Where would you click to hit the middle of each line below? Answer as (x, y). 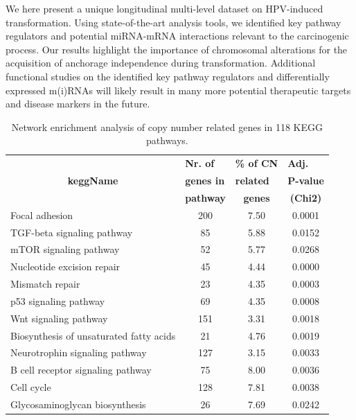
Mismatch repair (45, 284)
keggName (93, 181)
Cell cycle (31, 387)
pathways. (167, 140)
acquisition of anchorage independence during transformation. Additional (161, 63)
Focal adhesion (42, 215)
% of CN (257, 163)
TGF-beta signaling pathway (72, 232)
